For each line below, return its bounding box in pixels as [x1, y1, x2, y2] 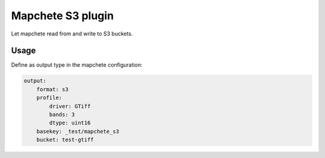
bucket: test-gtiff [36, 136, 94, 144]
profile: [36, 94, 63, 102]
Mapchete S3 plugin [11, 9, 114, 22]
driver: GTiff [49, 103, 91, 109]
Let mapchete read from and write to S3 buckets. [11, 30, 133, 37]
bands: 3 [49, 111, 75, 118]
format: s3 [36, 86, 69, 93]
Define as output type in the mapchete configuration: [11, 61, 143, 68]
